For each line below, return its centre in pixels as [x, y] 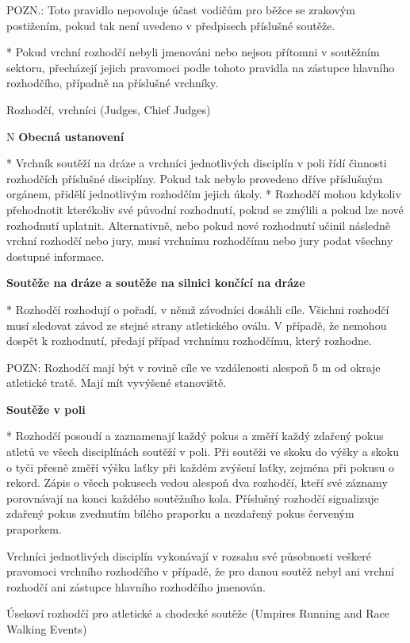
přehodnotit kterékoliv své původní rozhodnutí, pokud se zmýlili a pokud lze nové [205, 209]
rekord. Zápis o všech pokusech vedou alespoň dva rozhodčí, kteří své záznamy [197, 482]
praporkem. [34, 529]
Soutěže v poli [46, 409]
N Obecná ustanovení [65, 136]
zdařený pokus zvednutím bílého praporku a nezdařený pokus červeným [180, 513]
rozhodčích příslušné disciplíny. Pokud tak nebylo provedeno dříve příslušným [195, 178]
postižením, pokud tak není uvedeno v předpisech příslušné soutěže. [171, 25]
